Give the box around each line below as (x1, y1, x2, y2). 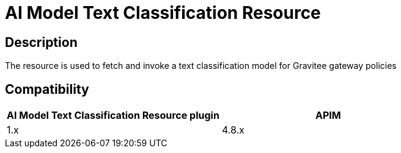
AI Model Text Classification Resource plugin (7, 109, 219, 122)
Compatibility (5, 81, 89, 97)
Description (5, 34, 78, 50)
